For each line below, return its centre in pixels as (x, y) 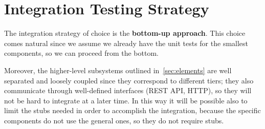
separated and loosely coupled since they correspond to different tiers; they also (129, 80)
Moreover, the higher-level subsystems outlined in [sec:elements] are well (118, 70)
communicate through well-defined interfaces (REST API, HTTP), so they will (128, 90)
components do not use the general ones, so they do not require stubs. (114, 120)
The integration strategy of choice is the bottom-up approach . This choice (125, 33)
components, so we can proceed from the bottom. (81, 53)
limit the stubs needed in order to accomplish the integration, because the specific (132, 110)
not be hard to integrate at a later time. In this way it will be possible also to (126, 100)
